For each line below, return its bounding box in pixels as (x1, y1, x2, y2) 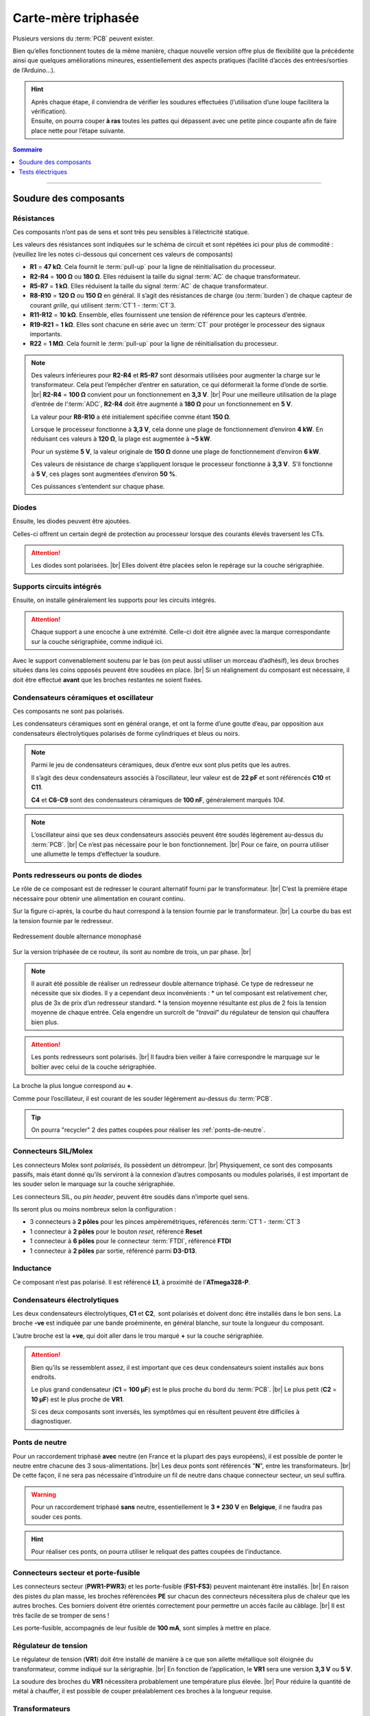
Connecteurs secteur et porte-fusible (12, 1568, 140, 1578)
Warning (31, 1490, 56, 1498)
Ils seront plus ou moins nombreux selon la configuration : (12, 1205, 177, 1214)
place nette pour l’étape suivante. (31, 126, 126, 135)
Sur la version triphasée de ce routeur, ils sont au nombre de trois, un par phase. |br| (12, 948, 251, 956)
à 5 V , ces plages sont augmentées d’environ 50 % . (31, 469, 177, 478)
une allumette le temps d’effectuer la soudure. (31, 850, 161, 858)
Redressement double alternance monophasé (12, 932, 142, 940)
